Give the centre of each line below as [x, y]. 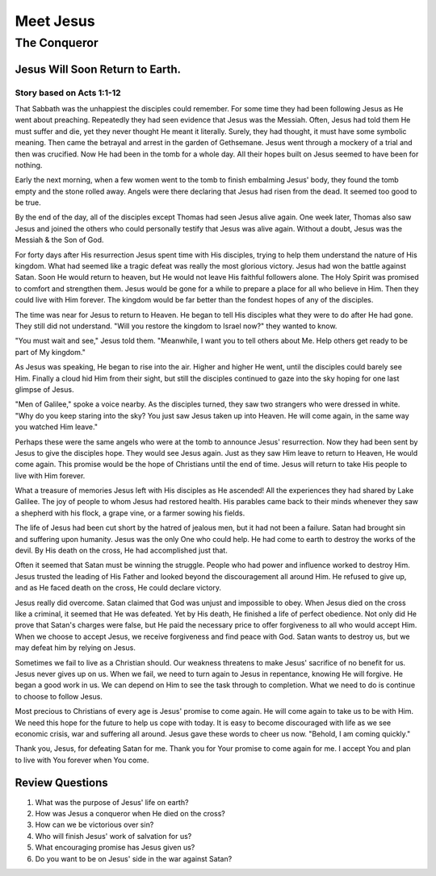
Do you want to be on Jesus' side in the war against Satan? [134, 858]
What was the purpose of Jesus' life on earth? [112, 802]
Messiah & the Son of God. [59, 240]
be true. [28, 202]
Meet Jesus [55, 21]
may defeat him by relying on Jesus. [75, 648]
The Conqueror [57, 43]
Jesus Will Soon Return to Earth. [98, 69]
